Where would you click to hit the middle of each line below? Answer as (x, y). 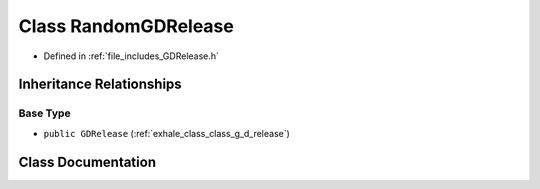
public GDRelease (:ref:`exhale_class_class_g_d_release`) (166, 133)
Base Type (44, 113)
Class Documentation (87, 161)
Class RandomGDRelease (126, 26)
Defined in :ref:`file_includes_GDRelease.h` (131, 56)
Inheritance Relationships (100, 84)
